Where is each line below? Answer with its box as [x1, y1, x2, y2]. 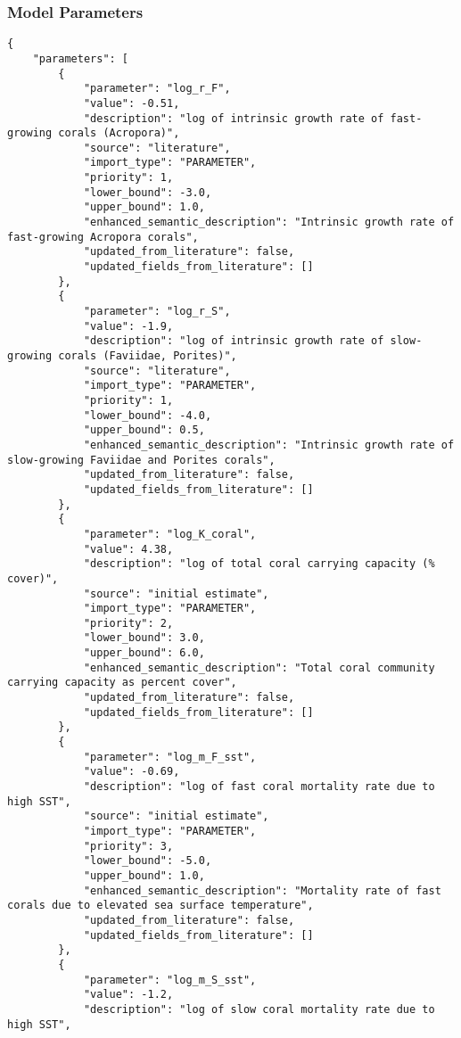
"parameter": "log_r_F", [83, 82, 231, 95]
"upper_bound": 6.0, [83, 647, 205, 660]
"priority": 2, [83, 616, 174, 630]
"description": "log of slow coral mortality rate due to [83, 1002, 435, 1016]
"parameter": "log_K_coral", [83, 527, 257, 540]
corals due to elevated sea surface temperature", [7, 899, 314, 912]
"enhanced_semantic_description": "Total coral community [83, 661, 435, 674]
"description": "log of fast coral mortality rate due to [83, 780, 435, 794]
